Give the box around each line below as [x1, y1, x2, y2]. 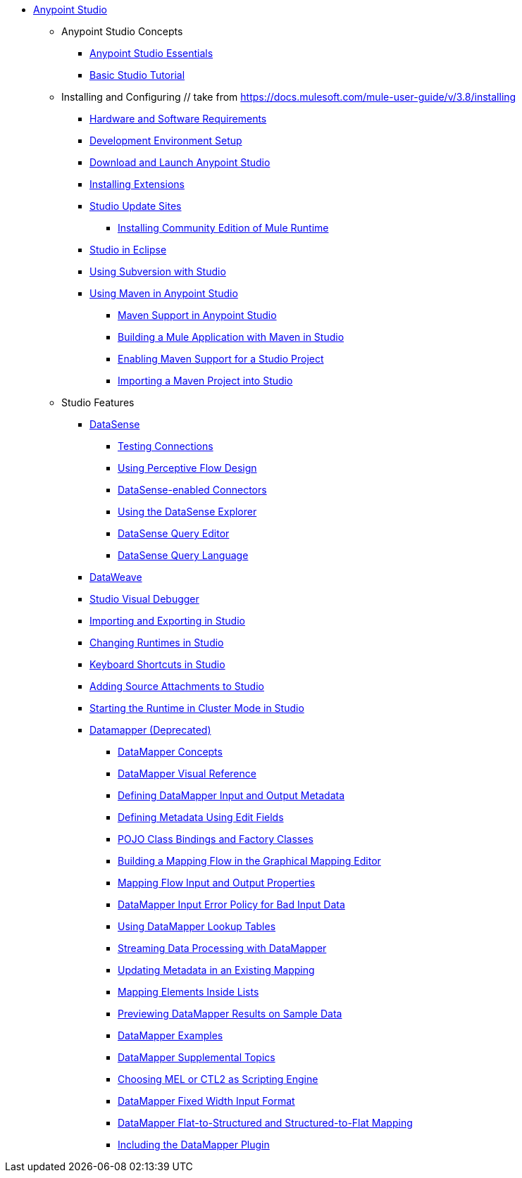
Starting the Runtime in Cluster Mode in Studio [89, 702, 304, 714]
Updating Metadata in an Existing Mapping [118, 964, 315, 976]
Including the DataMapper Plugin [118, 1139, 270, 1151]
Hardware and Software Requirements [89, 113, 267, 125]
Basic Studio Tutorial [89, 69, 185, 81]
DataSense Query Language [118, 549, 249, 561]
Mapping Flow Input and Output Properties [118, 877, 316, 889]
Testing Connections [118, 440, 213, 452]
